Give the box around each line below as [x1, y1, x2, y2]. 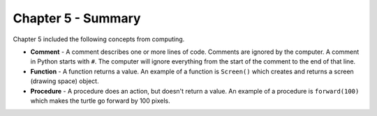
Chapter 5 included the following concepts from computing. [13, 35, 185, 43]
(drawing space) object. [30, 77, 99, 85]
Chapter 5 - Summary [13, 10, 141, 26]
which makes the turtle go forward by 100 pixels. [30, 96, 170, 105]
